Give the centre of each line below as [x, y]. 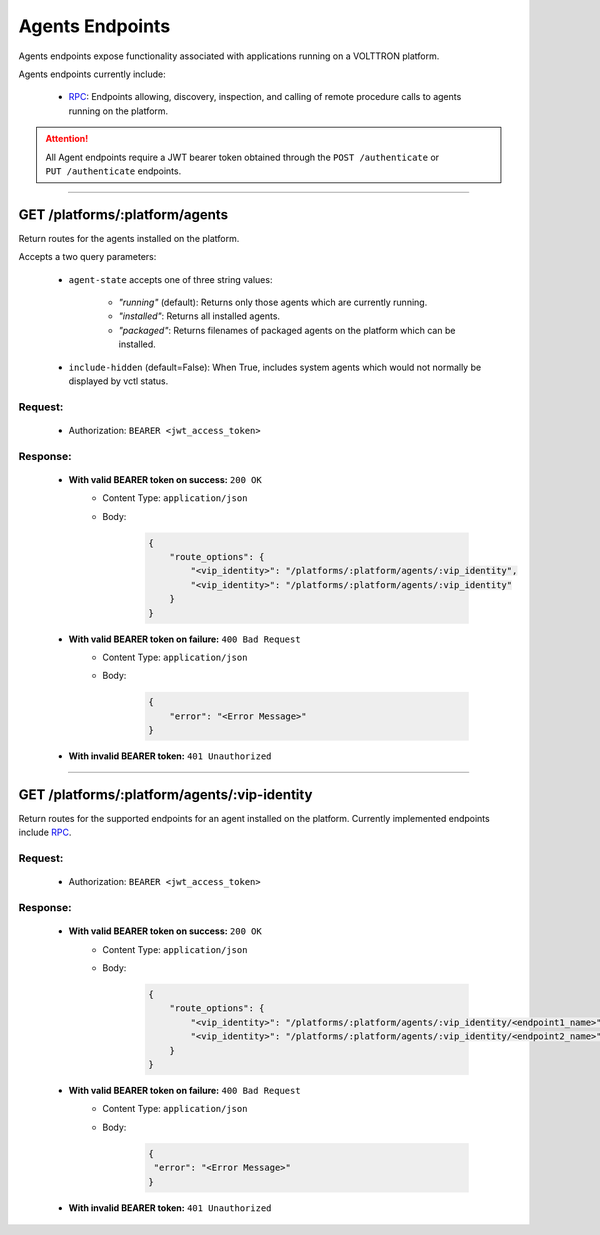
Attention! [67, 139]
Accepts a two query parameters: [87, 257]
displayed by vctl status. [118, 381]
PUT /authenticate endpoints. [113, 171]
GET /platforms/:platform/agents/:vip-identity [165, 794]
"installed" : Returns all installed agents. [199, 316]
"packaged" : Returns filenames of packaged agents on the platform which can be [287, 330]
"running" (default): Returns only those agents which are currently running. [273, 302]
